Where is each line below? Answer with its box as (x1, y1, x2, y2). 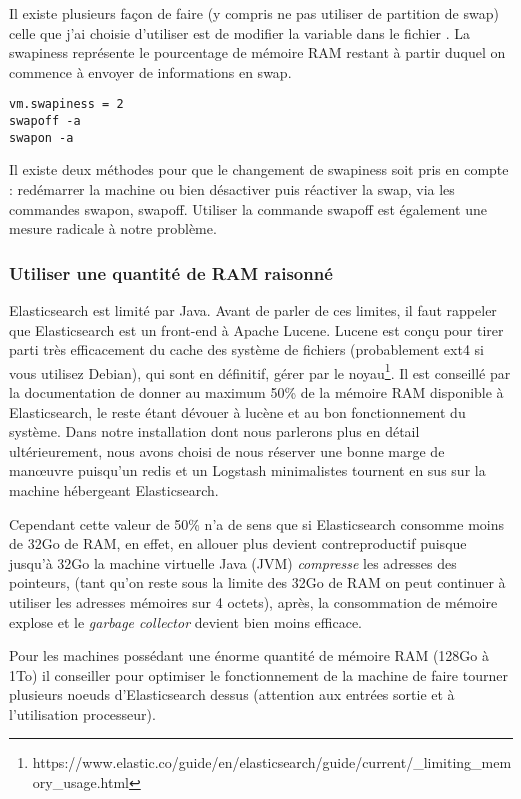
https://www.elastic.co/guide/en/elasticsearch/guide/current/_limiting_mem (32, 752, 512, 773)
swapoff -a (9, 114, 81, 129)
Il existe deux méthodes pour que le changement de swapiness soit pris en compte (9, 159, 509, 180)
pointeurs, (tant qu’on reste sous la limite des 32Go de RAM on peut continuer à (9, 572, 506, 593)
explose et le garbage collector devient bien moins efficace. (9, 611, 362, 632)
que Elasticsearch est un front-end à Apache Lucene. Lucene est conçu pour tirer (9, 319, 504, 340)
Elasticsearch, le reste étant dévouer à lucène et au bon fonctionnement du (9, 401, 466, 422)
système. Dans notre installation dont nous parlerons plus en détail (9, 421, 420, 442)
